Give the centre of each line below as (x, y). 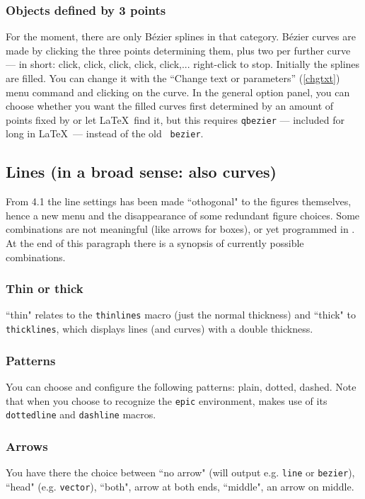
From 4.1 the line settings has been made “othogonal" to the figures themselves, (179, 201)
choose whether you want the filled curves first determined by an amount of (170, 106)
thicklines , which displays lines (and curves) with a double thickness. (160, 329)
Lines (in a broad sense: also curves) (141, 172)
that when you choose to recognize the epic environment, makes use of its (167, 400)
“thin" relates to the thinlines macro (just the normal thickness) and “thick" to (181, 315)
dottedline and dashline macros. (81, 414)
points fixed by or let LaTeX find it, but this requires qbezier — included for (175, 119)
